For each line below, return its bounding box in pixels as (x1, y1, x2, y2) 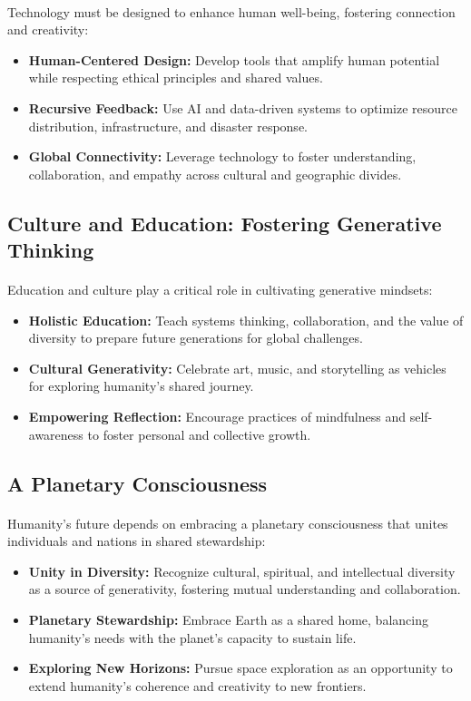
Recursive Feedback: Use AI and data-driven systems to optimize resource (28, 98, 457, 117)
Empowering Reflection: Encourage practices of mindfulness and (28, 407, 407, 426)
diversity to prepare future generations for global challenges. (28, 328, 363, 347)
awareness (28, 424, 83, 443)
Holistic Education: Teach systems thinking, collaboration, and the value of (28, 310, 464, 329)
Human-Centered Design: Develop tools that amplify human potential (28, 50, 440, 69)
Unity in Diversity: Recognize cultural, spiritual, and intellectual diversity (28, 561, 456, 580)
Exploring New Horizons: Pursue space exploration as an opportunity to (28, 658, 453, 677)
